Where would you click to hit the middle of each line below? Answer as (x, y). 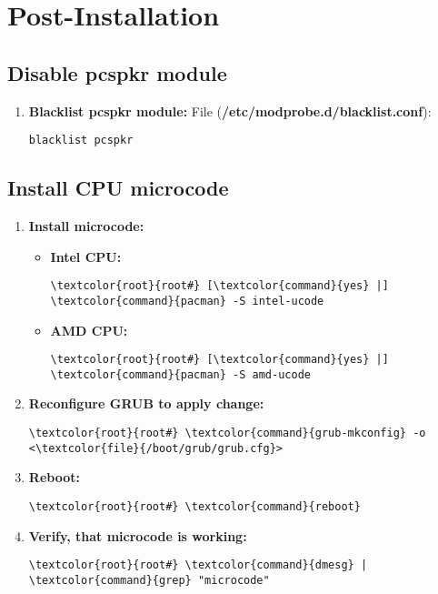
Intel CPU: (86, 256)
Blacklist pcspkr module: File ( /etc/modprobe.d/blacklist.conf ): (230, 111)
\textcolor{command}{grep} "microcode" (149, 580)
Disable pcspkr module (117, 72)
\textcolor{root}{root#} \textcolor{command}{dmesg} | (198, 565)
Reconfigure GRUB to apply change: (146, 403)
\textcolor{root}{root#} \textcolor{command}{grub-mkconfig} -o (227, 433)
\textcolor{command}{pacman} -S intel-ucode (187, 301)
